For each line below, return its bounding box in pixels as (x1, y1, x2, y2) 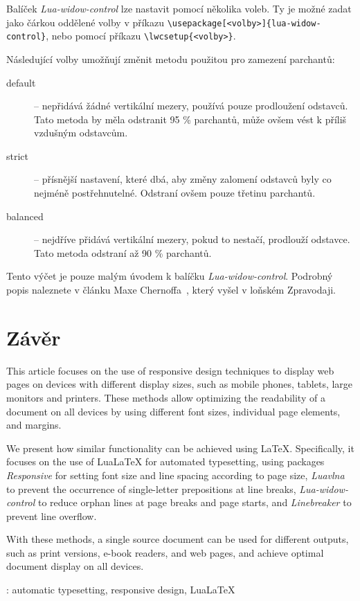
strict (6, 148, 29, 163)
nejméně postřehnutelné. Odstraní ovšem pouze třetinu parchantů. (34, 186, 316, 200)
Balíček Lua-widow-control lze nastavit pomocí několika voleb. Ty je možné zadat (6, 1, 352, 15)
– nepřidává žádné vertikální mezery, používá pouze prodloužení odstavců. (34, 98, 348, 113)
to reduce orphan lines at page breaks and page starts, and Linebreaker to (37, 495, 352, 510)
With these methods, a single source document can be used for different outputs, (6, 532, 349, 546)
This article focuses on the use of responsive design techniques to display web (6, 363, 334, 377)
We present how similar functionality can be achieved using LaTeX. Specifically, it (6, 440, 354, 455)
